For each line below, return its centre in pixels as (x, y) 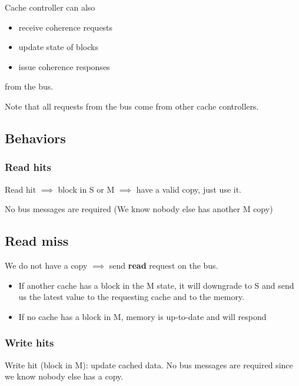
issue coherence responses (64, 66)
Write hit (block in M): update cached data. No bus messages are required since (149, 364)
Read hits (28, 167)
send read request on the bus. (164, 265)
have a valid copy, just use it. (189, 189)
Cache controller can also (50, 7)
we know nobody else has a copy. (64, 376)
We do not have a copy (46, 265)
